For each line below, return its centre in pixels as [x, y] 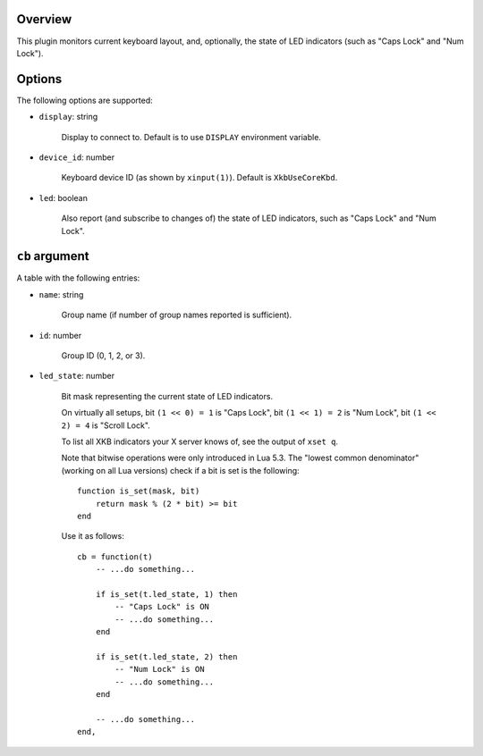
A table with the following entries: [78, 278]
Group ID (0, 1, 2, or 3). [103, 356]
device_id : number [77, 157]
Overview [44, 19]
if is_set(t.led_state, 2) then [166, 656]
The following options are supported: [85, 100]
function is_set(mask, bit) [139, 491]
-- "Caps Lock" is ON [162, 607]
